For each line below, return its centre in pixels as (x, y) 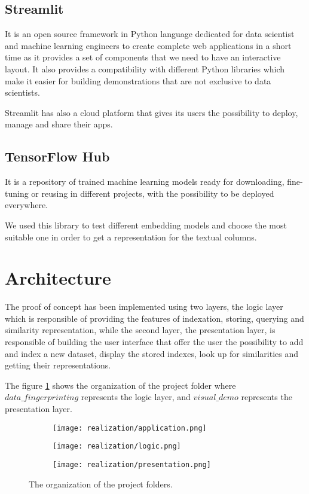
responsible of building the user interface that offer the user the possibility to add (154, 342)
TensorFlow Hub (57, 156)
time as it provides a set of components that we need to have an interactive (143, 57)
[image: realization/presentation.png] (132, 464)
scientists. (22, 92)
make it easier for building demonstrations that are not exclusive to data (138, 80)
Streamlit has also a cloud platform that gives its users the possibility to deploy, (152, 112)
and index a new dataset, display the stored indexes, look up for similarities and (152, 353)
